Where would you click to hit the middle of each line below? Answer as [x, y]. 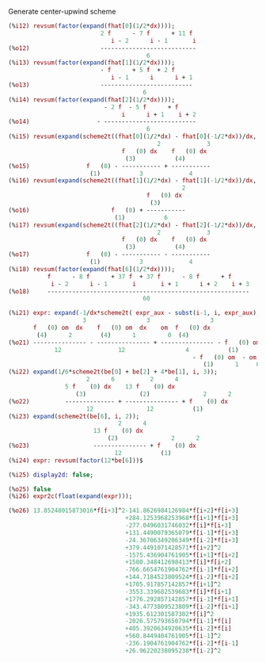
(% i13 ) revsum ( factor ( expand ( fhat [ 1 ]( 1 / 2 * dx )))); [92, 63]
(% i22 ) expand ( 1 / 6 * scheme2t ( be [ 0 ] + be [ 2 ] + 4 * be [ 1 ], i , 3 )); [113, 372]
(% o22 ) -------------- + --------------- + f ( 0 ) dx [118, 401]
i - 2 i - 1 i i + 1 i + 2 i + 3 [150, 284]
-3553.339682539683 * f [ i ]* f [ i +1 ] [179, 591]
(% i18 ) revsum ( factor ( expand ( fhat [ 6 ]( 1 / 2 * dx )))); [92, 269]
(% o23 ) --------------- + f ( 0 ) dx [102, 446]
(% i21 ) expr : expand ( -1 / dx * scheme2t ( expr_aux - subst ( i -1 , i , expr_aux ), [134, 313]
